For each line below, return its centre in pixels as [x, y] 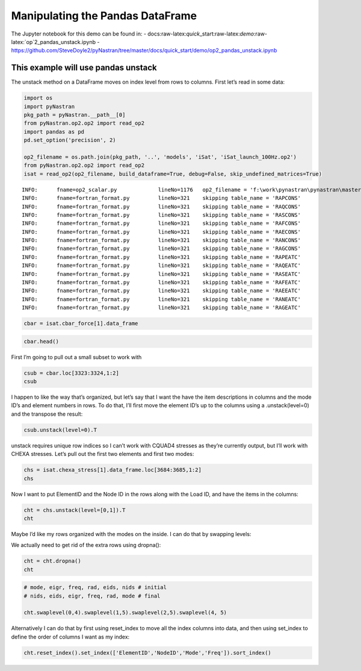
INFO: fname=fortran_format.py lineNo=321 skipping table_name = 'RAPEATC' [161, 257]
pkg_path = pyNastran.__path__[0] [75, 115]
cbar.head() [42, 341]
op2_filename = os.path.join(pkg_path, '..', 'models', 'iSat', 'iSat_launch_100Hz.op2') [160, 157]
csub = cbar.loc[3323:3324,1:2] [72, 373]
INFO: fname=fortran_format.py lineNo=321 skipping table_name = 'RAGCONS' [161, 249]
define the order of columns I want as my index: [70, 637]
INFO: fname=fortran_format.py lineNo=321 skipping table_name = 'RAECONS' [161, 232]
